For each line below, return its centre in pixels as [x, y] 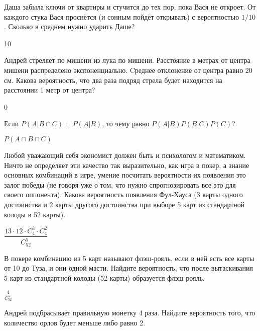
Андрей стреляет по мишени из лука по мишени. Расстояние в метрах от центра [127, 60]
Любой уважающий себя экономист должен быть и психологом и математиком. [125, 155]
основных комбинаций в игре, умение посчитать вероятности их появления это [125, 175]
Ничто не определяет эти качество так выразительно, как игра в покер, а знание [127, 165]
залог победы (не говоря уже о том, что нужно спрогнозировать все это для [120, 184]
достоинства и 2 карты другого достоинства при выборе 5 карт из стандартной [124, 204]
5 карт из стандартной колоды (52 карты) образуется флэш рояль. [104, 277]
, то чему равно [126, 123]
